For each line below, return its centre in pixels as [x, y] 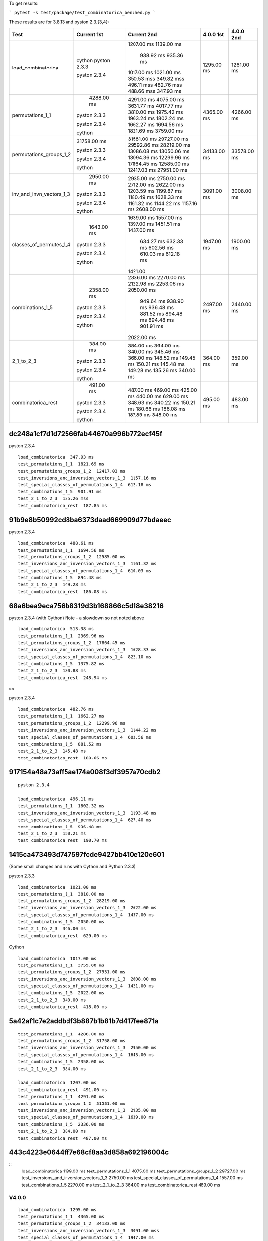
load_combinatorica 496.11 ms [56, 799]
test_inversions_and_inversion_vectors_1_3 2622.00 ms [87, 908]
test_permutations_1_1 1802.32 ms [61, 806]
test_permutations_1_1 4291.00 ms [61, 1097]
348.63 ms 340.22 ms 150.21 [161, 403]
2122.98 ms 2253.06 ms [156, 284]
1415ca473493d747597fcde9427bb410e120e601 [87, 855]
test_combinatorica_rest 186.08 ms [63, 591]
